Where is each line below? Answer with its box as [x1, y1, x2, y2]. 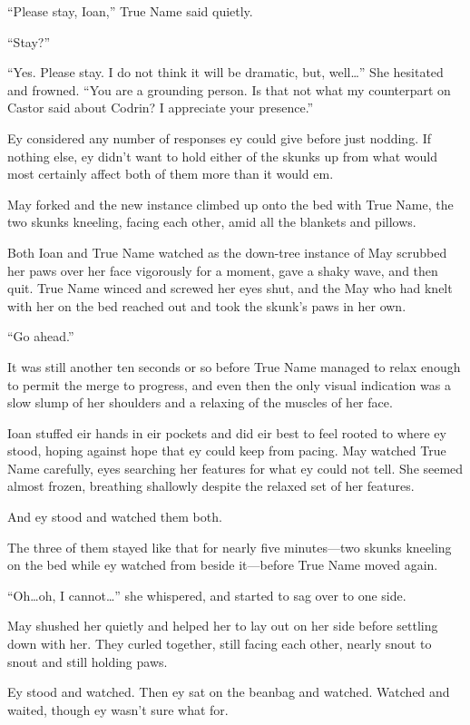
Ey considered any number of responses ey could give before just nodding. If [7, 128, 432, 147]
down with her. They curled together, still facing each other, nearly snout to [7, 634, 432, 653]
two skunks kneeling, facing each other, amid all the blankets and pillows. [7, 212, 416, 231]
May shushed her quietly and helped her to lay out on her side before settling [7, 616, 438, 635]
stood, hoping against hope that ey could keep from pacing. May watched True [7, 441, 446, 460]
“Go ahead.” [7, 327, 74, 346]
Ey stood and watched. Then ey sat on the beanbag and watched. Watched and [7, 682, 450, 701]
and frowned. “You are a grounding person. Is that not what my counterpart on [7, 80, 451, 99]
